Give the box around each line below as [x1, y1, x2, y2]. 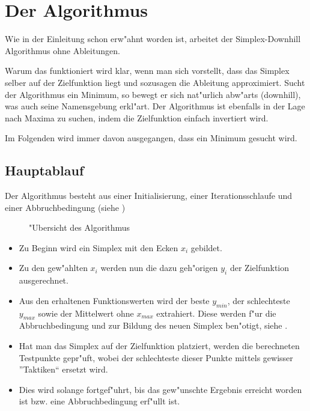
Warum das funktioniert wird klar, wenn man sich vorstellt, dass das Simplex [5, 64, 290, 77]
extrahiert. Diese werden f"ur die [156, 306, 276, 319]
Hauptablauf [5, 161, 84, 180]
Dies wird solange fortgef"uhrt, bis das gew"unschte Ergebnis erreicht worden [19, 383, 302, 395]
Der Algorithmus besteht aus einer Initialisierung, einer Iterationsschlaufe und [5, 189, 293, 202]
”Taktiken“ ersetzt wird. [19, 363, 108, 376]
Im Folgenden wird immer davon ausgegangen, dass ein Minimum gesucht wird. [5, 132, 297, 144]
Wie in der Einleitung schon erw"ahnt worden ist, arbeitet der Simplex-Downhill [5, 32, 301, 45]
